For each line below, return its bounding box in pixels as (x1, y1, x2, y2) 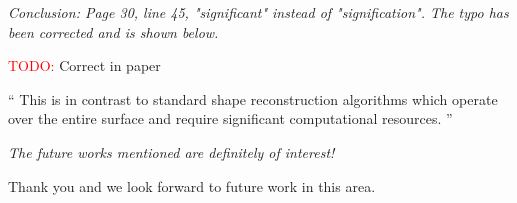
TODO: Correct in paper (8, 55, 161, 76)
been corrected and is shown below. (8, 21, 219, 42)
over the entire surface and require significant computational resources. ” (8, 108, 453, 129)
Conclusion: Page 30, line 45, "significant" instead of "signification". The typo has (8, 2, 509, 22)
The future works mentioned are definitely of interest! (8, 141, 335, 162)
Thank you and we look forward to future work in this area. (8, 175, 376, 196)
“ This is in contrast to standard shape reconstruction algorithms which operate (8, 88, 498, 109)
